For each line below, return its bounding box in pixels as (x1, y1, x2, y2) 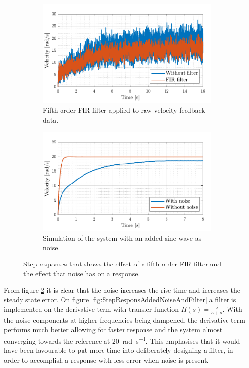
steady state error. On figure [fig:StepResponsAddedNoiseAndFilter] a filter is (4, 294, 236, 305)
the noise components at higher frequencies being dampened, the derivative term (4, 315, 245, 325)
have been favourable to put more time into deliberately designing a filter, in (4, 345, 233, 355)
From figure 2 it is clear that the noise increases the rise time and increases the (4, 285, 240, 295)
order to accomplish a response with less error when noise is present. (4, 355, 209, 365)
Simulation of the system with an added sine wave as (43, 233, 202, 243)
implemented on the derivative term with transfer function (4, 304, 179, 314)
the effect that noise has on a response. (23, 268, 140, 278)
